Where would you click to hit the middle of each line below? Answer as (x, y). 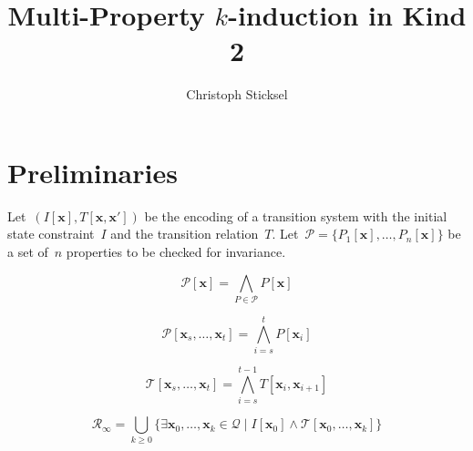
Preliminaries (93, 172)
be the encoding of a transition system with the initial (296, 215)
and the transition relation (185, 234)
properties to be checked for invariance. (176, 252)
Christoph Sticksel (237, 94)
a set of (28, 252)
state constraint (51, 234)
